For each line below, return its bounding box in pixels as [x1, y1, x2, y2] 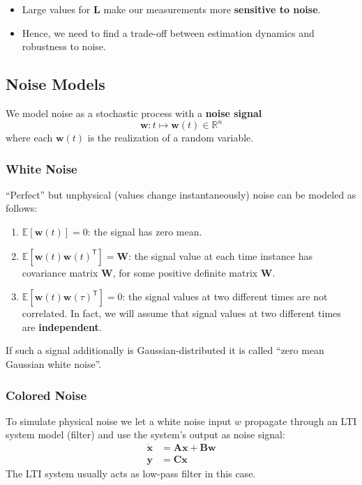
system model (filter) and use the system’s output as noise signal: [6, 427, 285, 442]
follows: [6, 201, 38, 215]
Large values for [22, 2, 91, 16]
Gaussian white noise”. [6, 357, 102, 371]
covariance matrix [22, 265, 98, 279]
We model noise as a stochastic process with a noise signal [6, 105, 262, 120]
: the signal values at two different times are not [122, 289, 328, 304]
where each [6, 130, 53, 145]
